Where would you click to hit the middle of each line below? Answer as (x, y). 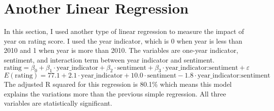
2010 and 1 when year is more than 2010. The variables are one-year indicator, (121, 50)
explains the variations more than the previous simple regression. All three (115, 93)
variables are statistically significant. (58, 103)
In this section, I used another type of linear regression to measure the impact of (124, 31)
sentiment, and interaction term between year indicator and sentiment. (109, 59)
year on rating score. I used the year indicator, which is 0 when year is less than (123, 40)
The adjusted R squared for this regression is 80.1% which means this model (118, 84)
